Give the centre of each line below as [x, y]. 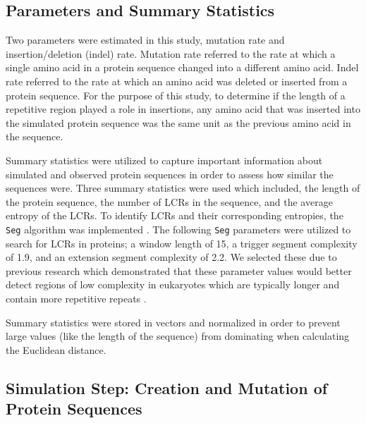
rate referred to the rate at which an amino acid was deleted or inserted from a [177, 81]
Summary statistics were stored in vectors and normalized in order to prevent [173, 322]
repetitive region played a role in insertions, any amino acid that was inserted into [183, 109]
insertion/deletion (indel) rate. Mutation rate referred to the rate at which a [171, 53]
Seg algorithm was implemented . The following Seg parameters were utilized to [178, 229]
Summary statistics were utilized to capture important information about [164, 160]
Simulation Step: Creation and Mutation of [167, 387]
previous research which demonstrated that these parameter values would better [179, 270]
